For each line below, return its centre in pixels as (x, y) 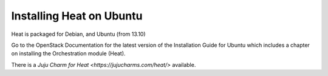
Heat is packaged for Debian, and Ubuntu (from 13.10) (78, 34)
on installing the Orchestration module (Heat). (68, 54)
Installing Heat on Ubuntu (77, 16)
